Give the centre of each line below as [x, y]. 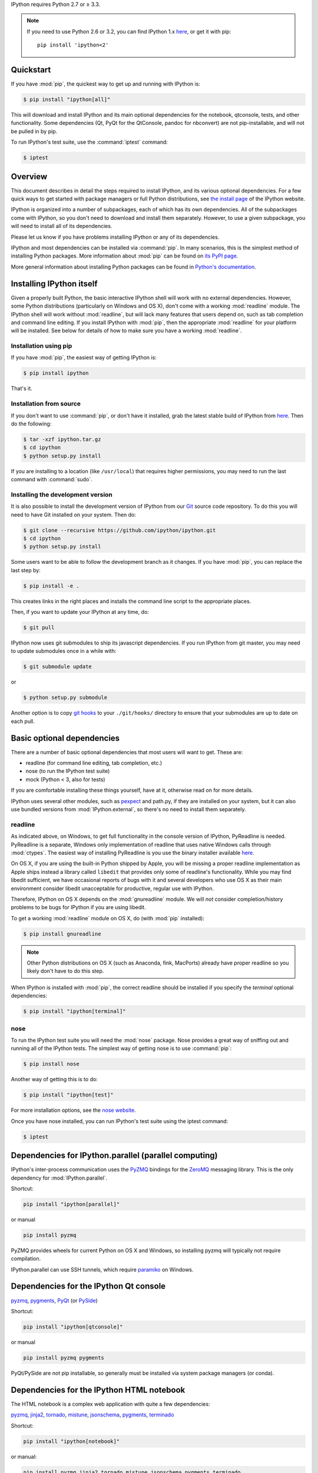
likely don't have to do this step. [65, 971]
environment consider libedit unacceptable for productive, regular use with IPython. [112, 888]
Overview [29, 176]
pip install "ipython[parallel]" [72, 1204]
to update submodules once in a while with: [64, 651]
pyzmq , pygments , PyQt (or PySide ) [54, 1300]
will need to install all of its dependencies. [62, 226]
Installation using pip [42, 346]
